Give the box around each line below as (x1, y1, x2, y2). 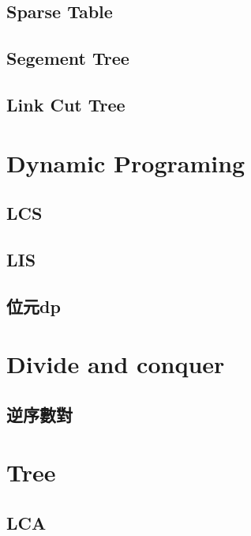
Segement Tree (6, 46, 129, 70)
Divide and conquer (6, 348, 225, 380)
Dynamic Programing (6, 146, 245, 179)
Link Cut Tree (6, 92, 126, 116)
